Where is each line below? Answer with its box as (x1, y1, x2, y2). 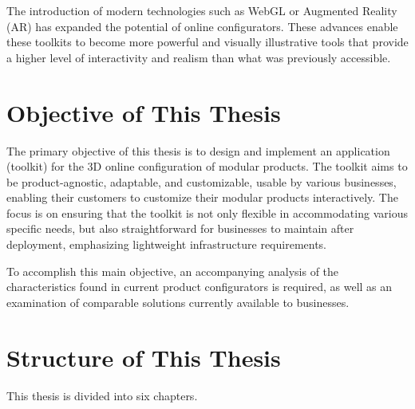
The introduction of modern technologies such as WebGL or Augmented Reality (6, 2, 397, 18)
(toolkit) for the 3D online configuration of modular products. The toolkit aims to (6, 158, 408, 175)
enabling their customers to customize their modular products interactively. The (6, 189, 398, 206)
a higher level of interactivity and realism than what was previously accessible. (6, 49, 391, 65)
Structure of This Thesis (6, 340, 281, 373)
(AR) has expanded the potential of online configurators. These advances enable (6, 18, 398, 34)
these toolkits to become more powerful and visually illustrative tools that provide (6, 33, 409, 50)
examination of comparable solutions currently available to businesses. (6, 293, 350, 310)
